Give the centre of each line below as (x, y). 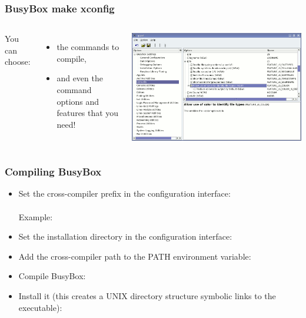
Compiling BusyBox (53, 172)
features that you (88, 113)
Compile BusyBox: (52, 276)
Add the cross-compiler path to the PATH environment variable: (135, 256)
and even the (80, 78)
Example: (36, 216)
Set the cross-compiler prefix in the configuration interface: (124, 193)
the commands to (88, 47)
